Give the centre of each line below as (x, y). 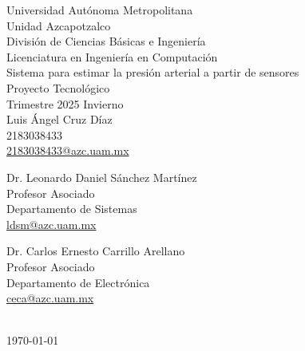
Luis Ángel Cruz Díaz (59, 119)
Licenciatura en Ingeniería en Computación (112, 56)
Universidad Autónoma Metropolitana (100, 10)
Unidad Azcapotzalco (59, 25)
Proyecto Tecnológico (58, 87)
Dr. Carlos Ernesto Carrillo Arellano (96, 251)
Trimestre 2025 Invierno (65, 103)
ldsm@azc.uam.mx (51, 224)
